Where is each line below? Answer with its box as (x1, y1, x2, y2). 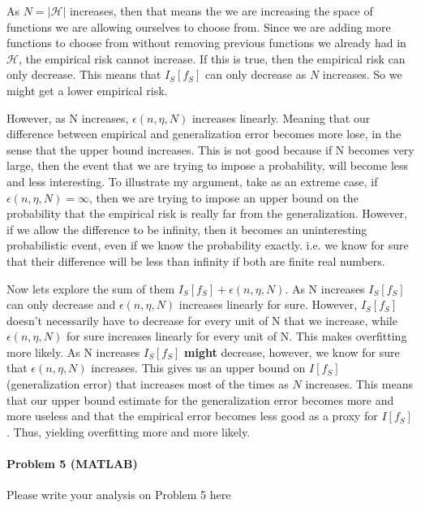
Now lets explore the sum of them (6, 280, 175, 297)
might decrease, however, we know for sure (184, 343, 400, 360)
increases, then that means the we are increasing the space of (69, 2, 373, 19)
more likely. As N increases (6, 343, 140, 360)
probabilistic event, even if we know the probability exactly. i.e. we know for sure (6, 237, 409, 254)
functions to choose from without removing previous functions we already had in (6, 34, 406, 51)
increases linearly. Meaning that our (191, 109, 371, 126)
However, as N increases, (6, 109, 129, 126)
